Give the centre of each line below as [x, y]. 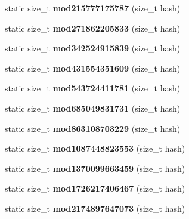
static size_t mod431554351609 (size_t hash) [93, 68]
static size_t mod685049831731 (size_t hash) [93, 108]
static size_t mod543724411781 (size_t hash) [93, 88]
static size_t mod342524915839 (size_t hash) [93, 48]
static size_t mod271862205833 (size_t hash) [93, 28]
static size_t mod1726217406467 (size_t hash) [95, 188]
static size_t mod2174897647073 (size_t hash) [95, 208]
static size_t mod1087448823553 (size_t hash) [95, 148]
